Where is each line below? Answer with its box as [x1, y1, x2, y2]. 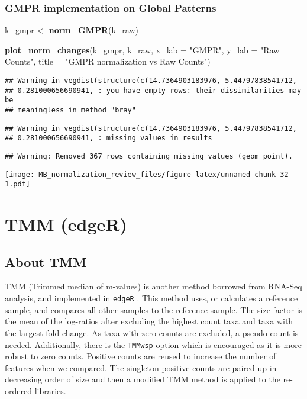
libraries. [34, 384, 66, 397]
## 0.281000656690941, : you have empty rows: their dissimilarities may [5, 86, 302, 95]
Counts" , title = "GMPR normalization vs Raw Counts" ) [5, 55, 211, 67]
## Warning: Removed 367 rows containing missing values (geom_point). [5, 152, 293, 160]
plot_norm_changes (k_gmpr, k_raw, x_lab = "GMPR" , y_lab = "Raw [5, 43, 280, 56]
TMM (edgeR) [5, 212, 127, 236]
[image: [5, 170, 35, 179]
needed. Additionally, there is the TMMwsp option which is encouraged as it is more [5, 338, 302, 350]
